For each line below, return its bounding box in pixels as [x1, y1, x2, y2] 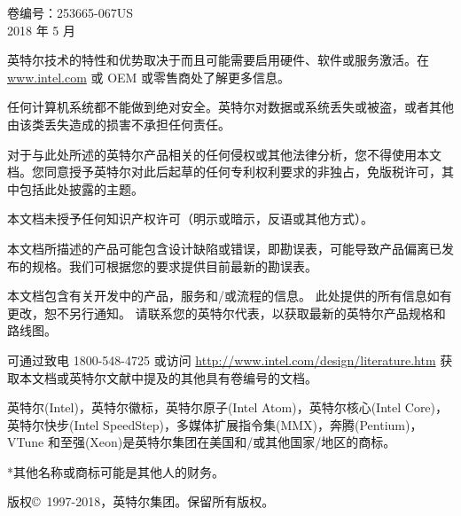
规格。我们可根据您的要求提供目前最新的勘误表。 [31, 256, 317, 275]
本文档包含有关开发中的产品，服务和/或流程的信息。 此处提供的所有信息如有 [7, 286, 452, 305]
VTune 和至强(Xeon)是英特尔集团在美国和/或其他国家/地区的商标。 [7, 433, 396, 451]
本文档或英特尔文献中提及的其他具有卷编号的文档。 [19, 368, 317, 387]
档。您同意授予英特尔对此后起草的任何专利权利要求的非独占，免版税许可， [7, 162, 441, 181]
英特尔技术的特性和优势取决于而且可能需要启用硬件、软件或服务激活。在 [7, 51, 429, 69]
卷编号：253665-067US [7, 4, 133, 21]
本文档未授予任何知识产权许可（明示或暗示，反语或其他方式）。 [7, 209, 373, 228]
